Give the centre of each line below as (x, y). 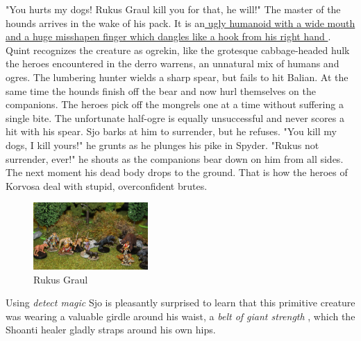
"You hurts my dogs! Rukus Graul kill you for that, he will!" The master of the (173, 9)
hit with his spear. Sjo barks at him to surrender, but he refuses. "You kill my (171, 131)
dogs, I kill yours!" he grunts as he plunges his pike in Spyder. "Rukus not (162, 145)
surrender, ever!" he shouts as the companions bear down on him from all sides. (175, 158)
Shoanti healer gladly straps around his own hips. (111, 330)
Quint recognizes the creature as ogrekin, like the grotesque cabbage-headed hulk (178, 50)
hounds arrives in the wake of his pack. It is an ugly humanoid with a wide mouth (180, 23)
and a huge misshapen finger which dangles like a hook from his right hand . (168, 36)
